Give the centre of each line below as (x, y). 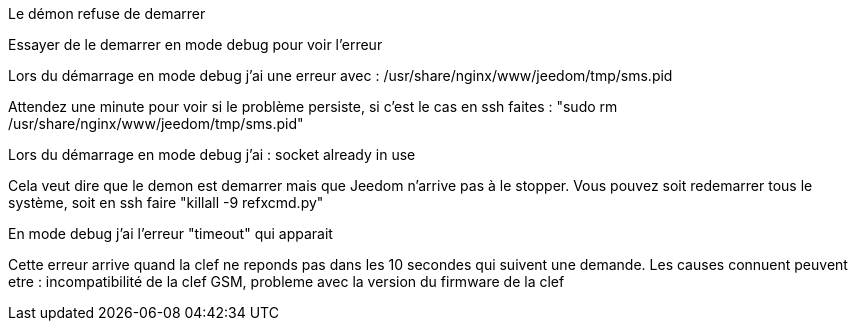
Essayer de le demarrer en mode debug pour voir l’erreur (195, 44)
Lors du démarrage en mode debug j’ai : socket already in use (212, 154)
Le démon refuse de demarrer (107, 13)
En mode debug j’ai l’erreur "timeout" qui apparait (170, 233)
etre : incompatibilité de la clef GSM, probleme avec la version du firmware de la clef (286, 281)
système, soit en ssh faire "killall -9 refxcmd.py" (166, 202)
